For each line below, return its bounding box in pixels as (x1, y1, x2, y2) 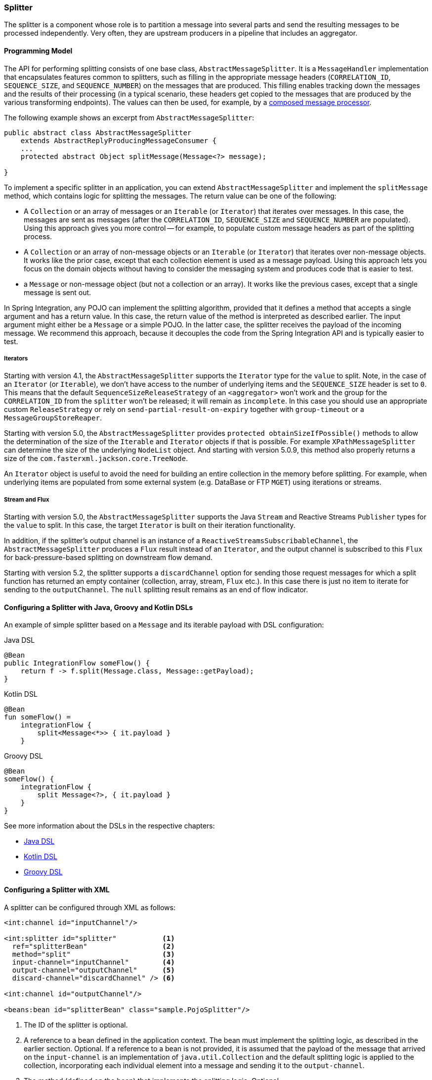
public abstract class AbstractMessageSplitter (4, 128, 192, 137)
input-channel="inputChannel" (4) (12, 958, 175, 966)
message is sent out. (24, 288, 91, 297)
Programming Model (4, 46, 73, 55)
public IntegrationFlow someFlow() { (4, 659, 150, 668)
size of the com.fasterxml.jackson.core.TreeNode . (4, 454, 188, 463)
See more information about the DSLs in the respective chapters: (4, 822, 215, 830)
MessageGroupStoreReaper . (4, 413, 102, 422)
